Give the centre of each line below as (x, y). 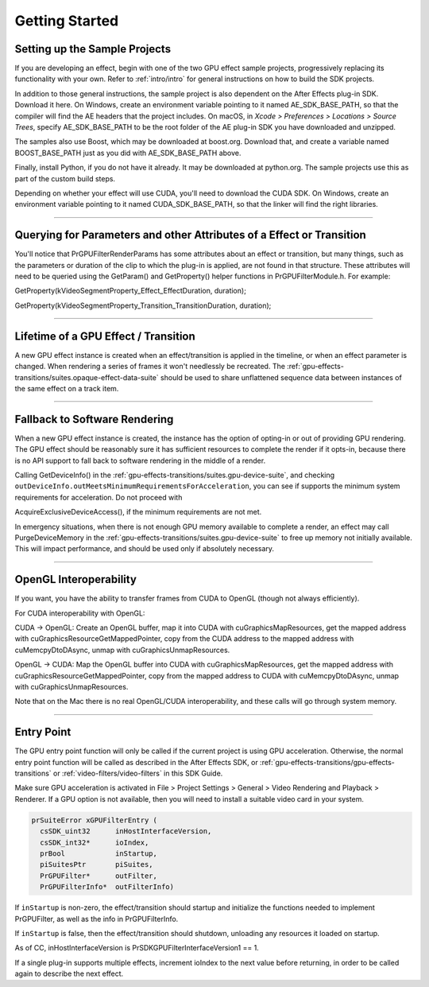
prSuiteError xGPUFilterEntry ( (95, 820)
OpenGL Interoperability (75, 579)
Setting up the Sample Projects (93, 49)
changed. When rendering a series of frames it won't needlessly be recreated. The (150, 367)
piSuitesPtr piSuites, (97, 865)
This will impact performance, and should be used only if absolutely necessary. (144, 549)
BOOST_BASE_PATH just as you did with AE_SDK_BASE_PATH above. (128, 153)
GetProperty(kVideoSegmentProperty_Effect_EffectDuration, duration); (130, 291)
